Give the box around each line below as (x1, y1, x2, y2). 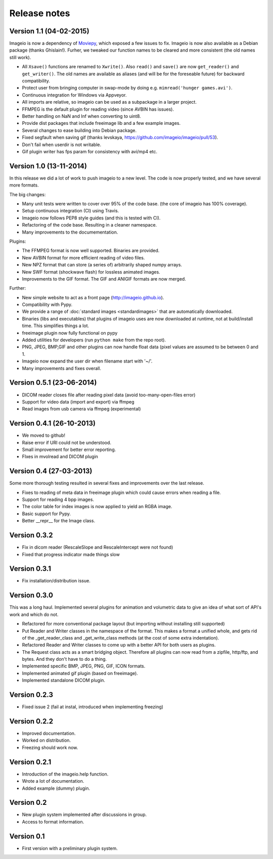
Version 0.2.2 (9, 717, 53, 726)
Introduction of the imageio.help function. (22, 771, 109, 777)
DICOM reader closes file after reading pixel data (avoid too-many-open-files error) (22, 392, 196, 398)
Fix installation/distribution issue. (22, 578, 90, 584)
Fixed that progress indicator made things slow (22, 551, 120, 557)
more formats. (9, 182, 39, 188)
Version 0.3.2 (9, 531, 53, 539)
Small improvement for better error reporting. (22, 446, 116, 453)
